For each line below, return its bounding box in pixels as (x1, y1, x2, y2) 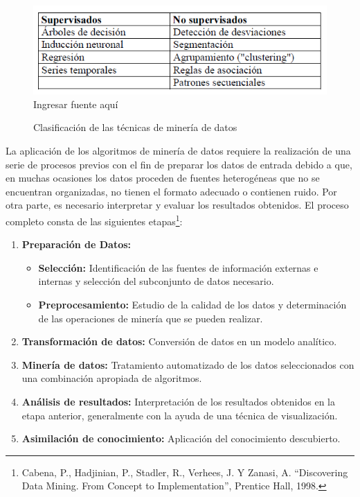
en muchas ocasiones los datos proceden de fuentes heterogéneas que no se (6, 171, 320, 185)
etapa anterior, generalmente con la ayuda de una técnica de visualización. (21, 408, 338, 422)
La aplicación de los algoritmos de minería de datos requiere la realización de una (6, 143, 351, 157)
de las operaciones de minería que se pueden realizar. (38, 311, 263, 325)
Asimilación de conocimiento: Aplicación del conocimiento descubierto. (21, 431, 341, 446)
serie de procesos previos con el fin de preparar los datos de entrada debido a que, (6, 157, 352, 171)
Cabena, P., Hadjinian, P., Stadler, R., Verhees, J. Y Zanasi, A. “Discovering (21, 464, 348, 479)
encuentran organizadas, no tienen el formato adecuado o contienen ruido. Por (6, 184, 337, 198)
